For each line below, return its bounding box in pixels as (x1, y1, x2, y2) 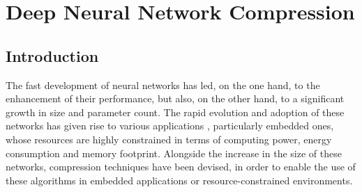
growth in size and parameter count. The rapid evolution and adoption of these (6, 104, 345, 119)
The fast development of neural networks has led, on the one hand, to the (6, 77, 320, 92)
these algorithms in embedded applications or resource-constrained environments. (6, 173, 353, 187)
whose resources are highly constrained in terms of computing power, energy (6, 131, 332, 146)
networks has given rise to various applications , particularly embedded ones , (6, 118, 334, 133)
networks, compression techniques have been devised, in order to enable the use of (6, 159, 356, 174)
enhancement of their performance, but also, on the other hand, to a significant (6, 91, 345, 106)
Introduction (6, 45, 99, 66)
